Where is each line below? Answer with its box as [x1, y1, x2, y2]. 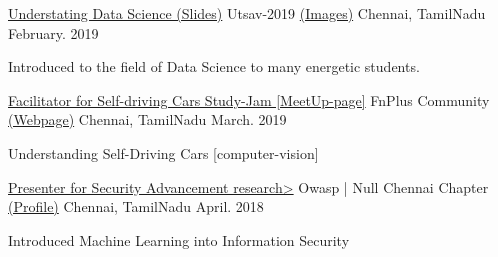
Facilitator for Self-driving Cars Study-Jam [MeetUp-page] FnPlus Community [8, 89, 490, 110]
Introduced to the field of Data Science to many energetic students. [8, 56, 420, 77]
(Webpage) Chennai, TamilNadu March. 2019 [8, 109, 287, 130]
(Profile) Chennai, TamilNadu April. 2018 [8, 196, 264, 217]
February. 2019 [8, 22, 99, 43]
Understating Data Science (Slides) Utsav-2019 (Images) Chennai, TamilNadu [8, 3, 486, 23]
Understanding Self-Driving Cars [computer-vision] [8, 142, 319, 163]
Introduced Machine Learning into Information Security [8, 229, 350, 250]
